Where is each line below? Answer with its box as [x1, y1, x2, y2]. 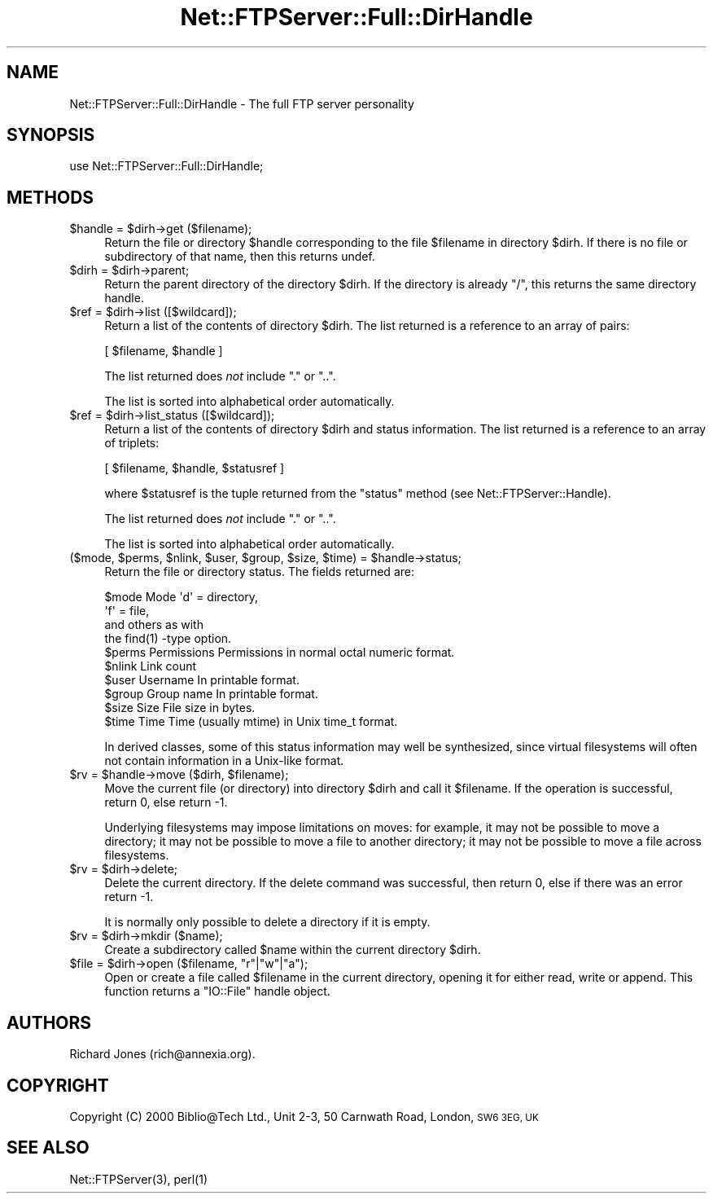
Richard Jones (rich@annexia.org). [69, 1047, 256, 1062]
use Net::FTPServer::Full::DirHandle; [69, 159, 264, 174]
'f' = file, [104, 604, 150, 618]
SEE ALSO [7, 1137, 90, 1158]
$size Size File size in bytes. [104, 701, 256, 715]
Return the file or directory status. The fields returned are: [104, 565, 414, 579]
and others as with [104, 618, 203, 632]
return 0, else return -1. [104, 795, 228, 810]
